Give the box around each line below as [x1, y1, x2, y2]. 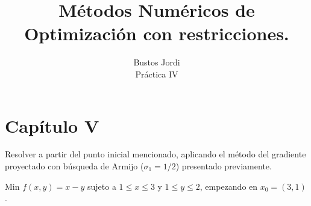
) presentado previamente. [175, 160, 272, 172]
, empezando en [199, 180, 258, 192]
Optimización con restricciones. [24, 21, 289, 46]
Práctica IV [135, 67, 178, 80]
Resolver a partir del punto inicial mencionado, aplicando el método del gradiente [5, 148, 306, 160]
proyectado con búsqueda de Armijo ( [5, 160, 144, 172]
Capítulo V [5, 113, 99, 138]
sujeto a [87, 180, 116, 192]
